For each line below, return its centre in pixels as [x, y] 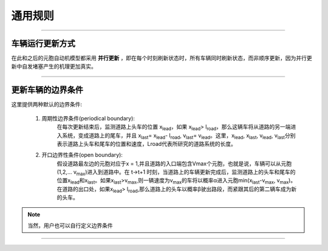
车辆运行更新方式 [43, 43]
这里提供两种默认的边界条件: [47, 105]
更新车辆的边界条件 [47, 90]
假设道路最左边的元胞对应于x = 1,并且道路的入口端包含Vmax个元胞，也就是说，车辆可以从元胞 [174, 163]
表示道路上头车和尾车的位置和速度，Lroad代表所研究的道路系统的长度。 [146, 143]
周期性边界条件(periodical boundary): [88, 118]
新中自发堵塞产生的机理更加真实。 [54, 66]
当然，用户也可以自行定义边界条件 [70, 225]
